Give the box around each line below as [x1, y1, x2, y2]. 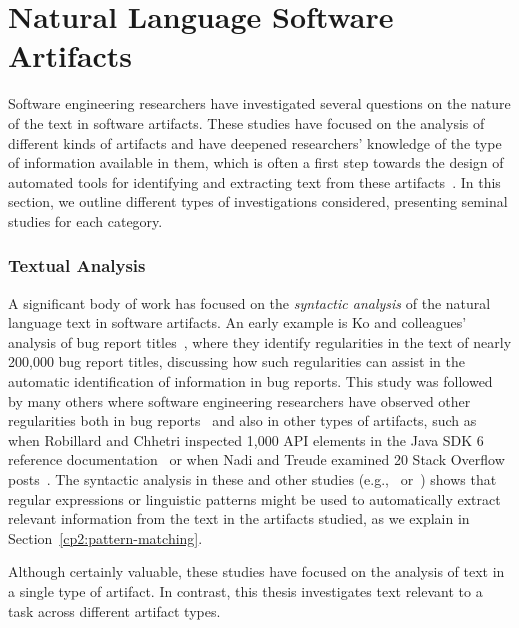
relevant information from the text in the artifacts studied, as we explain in [8, 508, 470, 529]
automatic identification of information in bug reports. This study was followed [8, 371, 493, 392]
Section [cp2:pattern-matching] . [8, 527, 203, 548]
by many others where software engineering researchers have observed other [8, 390, 471, 411]
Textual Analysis [8, 253, 146, 278]
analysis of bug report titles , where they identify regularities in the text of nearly [8, 331, 512, 352]
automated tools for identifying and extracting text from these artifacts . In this [8, 171, 501, 192]
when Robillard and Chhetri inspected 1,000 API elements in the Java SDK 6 [8, 429, 484, 450]
